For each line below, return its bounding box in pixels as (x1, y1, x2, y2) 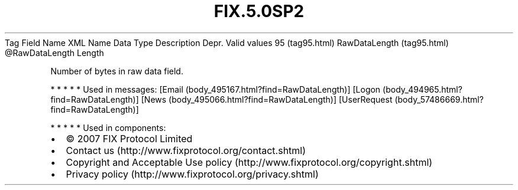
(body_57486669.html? (394, 94, 484, 104)
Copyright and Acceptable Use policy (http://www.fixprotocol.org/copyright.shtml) (66, 156, 433, 168)
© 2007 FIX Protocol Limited (66, 132, 193, 145)
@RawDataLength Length (5, 47, 104, 58)
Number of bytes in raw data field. (50, 65, 183, 76)
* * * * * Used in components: (50, 122, 166, 133)
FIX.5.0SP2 (213, 1, 305, 21)
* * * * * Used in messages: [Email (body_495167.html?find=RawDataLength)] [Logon (50, 84, 381, 94)
